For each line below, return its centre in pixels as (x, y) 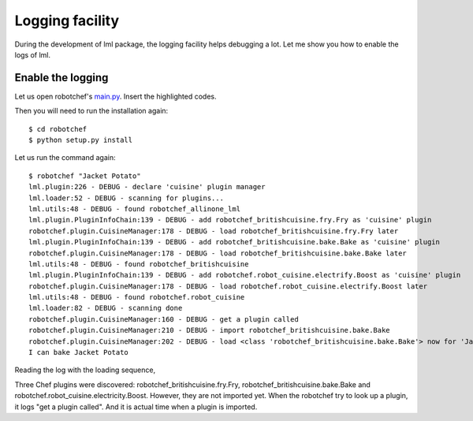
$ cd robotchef (58, 129)
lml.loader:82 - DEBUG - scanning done (106, 308)
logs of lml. (33, 54)
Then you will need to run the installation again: (91, 111)
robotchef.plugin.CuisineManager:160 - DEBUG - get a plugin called (164, 319)
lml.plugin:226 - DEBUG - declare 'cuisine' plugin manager (147, 187)
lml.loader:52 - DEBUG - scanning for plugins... (127, 198)
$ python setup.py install (81, 140)
